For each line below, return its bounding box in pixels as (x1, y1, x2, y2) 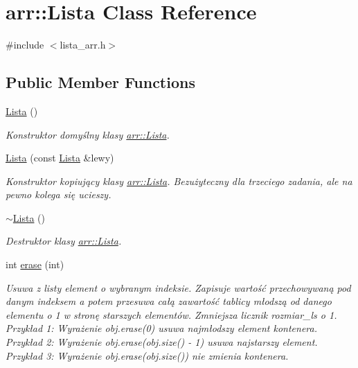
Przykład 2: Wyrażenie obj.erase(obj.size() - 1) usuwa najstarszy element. (6, 335, 318, 349)
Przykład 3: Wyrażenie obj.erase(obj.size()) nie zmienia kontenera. (6, 348, 289, 362)
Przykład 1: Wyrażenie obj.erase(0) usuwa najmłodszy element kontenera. (6, 321, 318, 335)
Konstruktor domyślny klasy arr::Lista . (6, 127, 170, 141)
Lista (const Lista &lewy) (6, 150, 114, 165)
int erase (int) (6, 257, 64, 272)
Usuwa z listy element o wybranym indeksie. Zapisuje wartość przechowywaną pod (6, 280, 351, 295)
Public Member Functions (6, 71, 195, 93)
